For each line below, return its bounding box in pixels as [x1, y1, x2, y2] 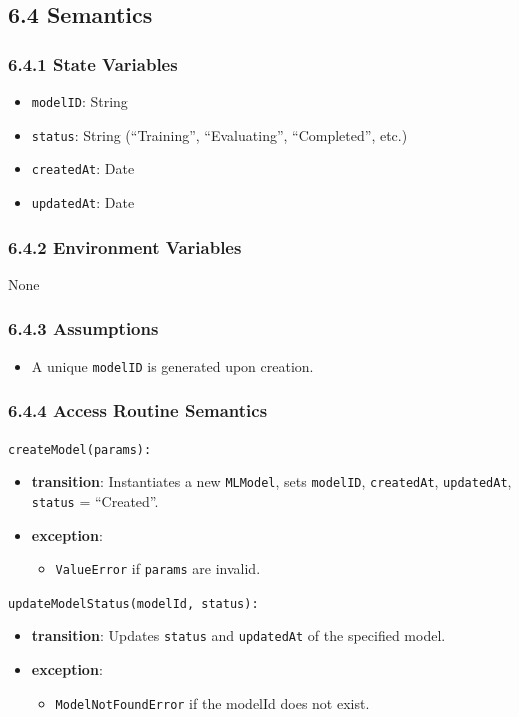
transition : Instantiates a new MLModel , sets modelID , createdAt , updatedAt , [31, 471, 512, 492]
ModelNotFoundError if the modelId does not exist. [55, 692, 370, 713]
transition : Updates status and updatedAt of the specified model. [31, 625, 446, 646]
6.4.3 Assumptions [8, 316, 159, 341]
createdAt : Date [31, 158, 135, 179]
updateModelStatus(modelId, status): [8, 596, 259, 611]
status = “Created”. [31, 490, 159, 511]
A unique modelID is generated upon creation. [31, 355, 314, 376]
